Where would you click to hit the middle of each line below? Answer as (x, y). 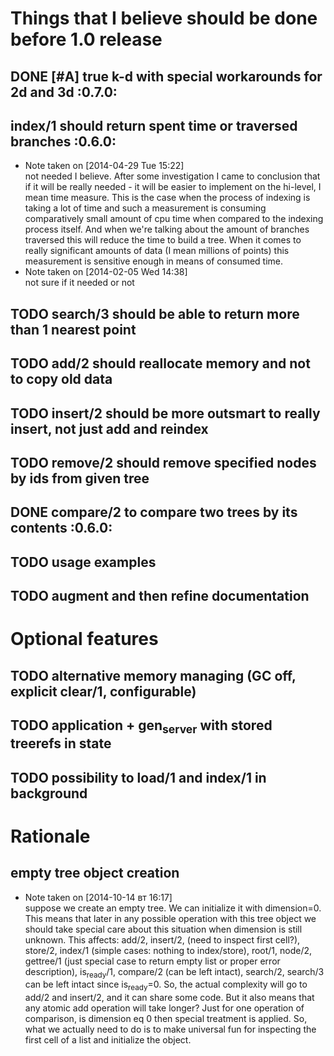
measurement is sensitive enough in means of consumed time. (154, 261)
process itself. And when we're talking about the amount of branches (167, 229)
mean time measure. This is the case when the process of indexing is (167, 198)
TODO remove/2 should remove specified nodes (163, 462)
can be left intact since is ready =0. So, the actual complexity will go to (166, 985)
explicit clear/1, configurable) (103, 691)
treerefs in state (61, 743)
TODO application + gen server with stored (141, 727)
